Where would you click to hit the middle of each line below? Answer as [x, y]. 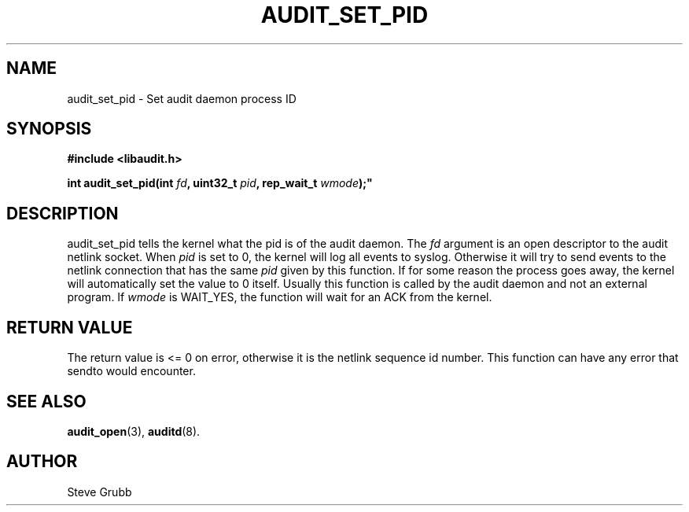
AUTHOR [42, 462]
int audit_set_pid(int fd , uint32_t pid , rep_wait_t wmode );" [220, 183]
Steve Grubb [99, 492]
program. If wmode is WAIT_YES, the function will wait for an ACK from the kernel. [280, 297]
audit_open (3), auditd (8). [134, 431]
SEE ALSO [46, 401]
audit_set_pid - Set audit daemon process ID [182, 98]
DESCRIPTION [63, 213]
